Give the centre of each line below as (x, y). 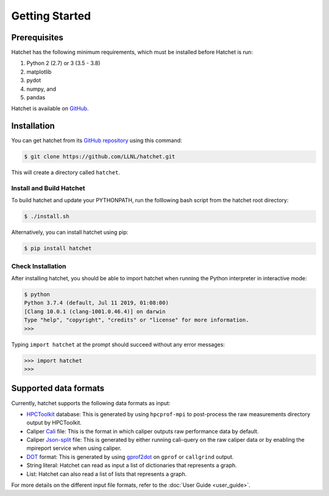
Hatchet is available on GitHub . (50, 108)
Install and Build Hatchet (48, 188)
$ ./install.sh (47, 217)
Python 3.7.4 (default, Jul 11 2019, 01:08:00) (96, 303)
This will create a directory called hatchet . (65, 172)
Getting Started (51, 16)
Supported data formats (58, 388)
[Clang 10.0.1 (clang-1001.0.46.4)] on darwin (95, 311)
